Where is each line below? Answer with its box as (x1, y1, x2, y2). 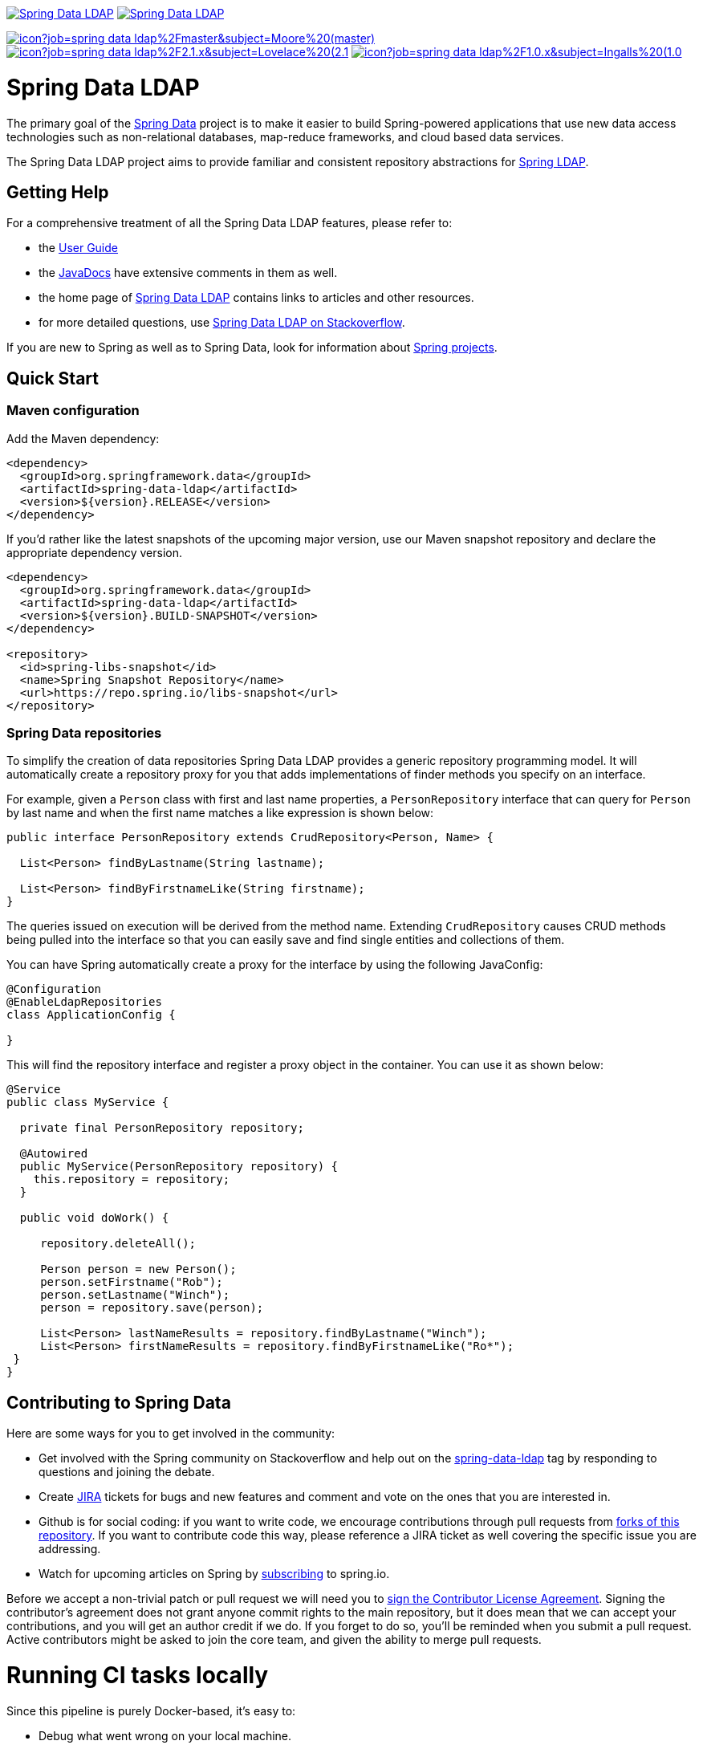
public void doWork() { (19, 1211, 169, 1225)
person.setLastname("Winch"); (40, 1288, 230, 1302)
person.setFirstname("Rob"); (40, 1275, 223, 1289)
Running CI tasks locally (6, 1661, 269, 1689)
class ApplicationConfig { (6, 1008, 176, 1022)
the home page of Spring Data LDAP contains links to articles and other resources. (39, 291, 474, 305)
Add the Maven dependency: (6, 431, 160, 445)
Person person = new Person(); (40, 1263, 237, 1276)
